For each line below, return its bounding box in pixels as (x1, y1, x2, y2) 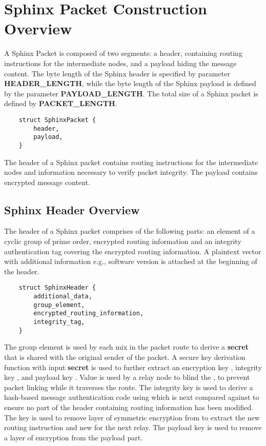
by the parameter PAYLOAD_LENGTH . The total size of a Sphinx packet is (4, 88, 258, 98)
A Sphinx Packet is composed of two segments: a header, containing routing (4, 48, 242, 58)
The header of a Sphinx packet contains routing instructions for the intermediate (4, 156, 258, 167)
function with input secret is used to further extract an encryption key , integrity (4, 361, 262, 372)
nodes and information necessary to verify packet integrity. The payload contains (4, 167, 258, 177)
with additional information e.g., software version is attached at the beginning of (4, 256, 257, 267)
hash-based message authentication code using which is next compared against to (4, 392, 259, 402)
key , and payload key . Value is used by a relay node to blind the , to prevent (4, 372, 250, 382)
